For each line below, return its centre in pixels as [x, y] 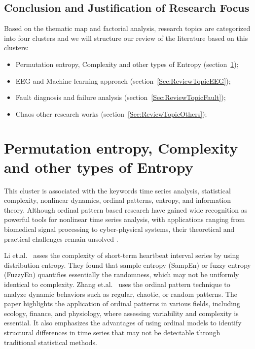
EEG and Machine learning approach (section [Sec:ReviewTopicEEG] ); [123, 80]
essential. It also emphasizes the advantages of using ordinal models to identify [123, 323]
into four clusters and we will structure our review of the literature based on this [126, 38]
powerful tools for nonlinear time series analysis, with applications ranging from [125, 219]
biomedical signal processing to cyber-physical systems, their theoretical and [119, 229]
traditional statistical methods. [51, 342]
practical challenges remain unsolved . [61, 238]
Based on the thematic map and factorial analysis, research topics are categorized [127, 28]
